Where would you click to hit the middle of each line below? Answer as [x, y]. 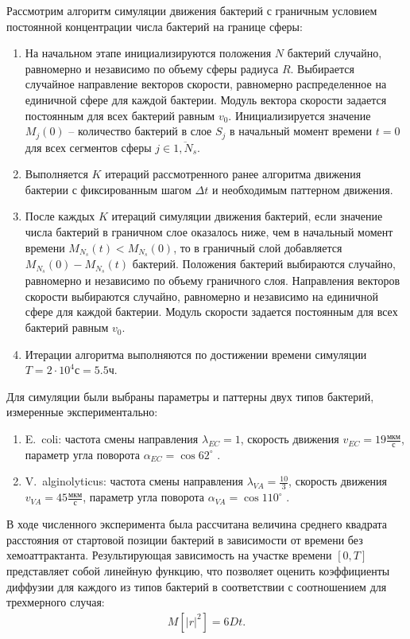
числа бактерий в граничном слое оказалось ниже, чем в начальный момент [209, 231]
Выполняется [56, 174]
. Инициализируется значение [300, 115]
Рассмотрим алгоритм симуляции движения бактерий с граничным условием [192, 10]
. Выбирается [322, 68]
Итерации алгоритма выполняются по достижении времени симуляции [196, 354]
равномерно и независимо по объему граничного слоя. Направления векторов [212, 281]
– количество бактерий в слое [140, 131]
